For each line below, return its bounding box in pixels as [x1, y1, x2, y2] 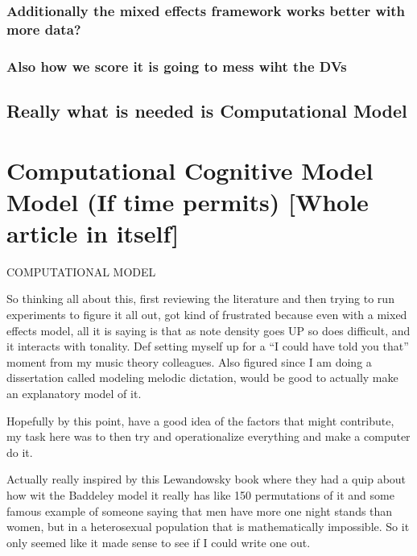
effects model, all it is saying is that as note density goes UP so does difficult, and [6, 322, 411, 338]
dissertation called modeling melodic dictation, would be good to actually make [6, 369, 398, 386]
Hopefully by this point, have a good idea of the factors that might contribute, [6, 412, 394, 429]
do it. [6, 443, 33, 460]
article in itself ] [6, 216, 180, 249]
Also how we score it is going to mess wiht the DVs [6, 56, 347, 76]
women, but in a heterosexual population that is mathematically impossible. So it [6, 518, 410, 535]
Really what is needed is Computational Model [6, 98, 407, 122]
